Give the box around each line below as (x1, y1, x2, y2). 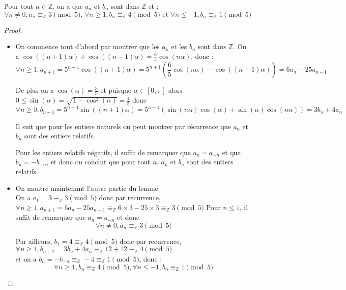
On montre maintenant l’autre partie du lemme (15, 183, 158, 193)
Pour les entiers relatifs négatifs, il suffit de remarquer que (15, 147, 191, 157)
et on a (15, 253, 37, 264)
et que (222, 147, 241, 157)
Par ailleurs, (15, 236, 52, 246)
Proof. (4, 25, 22, 35)
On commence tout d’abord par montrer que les (15, 41, 160, 52)
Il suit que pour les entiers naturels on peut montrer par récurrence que (15, 121, 231, 131)
